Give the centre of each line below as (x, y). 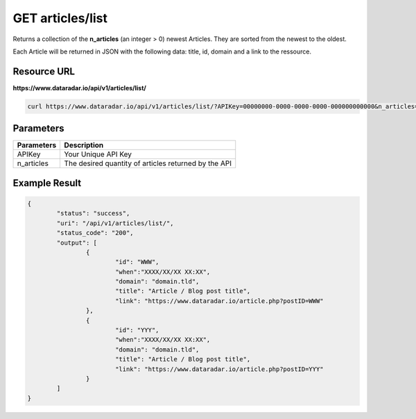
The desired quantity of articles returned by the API (148, 163)
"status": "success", (93, 213)
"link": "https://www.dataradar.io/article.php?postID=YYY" (219, 369)
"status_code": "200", (95, 233)
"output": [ (77, 243)
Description (84, 145)
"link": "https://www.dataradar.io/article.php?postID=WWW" (219, 301)
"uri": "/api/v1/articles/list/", (115, 223)
